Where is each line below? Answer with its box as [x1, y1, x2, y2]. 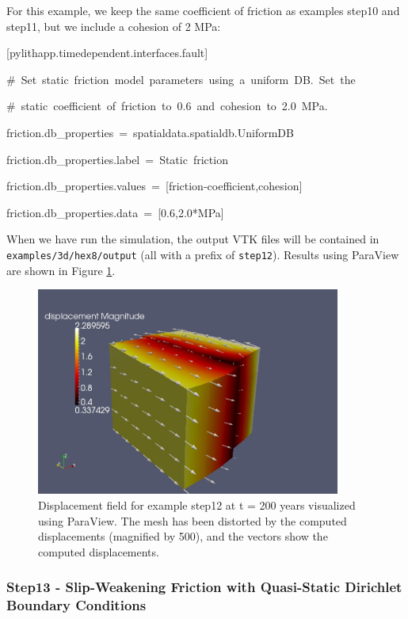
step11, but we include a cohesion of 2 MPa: [6, 17, 221, 34]
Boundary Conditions [6, 595, 147, 615]
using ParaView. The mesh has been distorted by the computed [38, 512, 347, 529]
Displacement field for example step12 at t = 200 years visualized [38, 497, 356, 514]
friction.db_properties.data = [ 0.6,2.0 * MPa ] [6, 204, 224, 220]
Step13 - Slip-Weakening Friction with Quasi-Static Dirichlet [6, 577, 402, 597]
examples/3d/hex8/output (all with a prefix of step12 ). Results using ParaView [6, 246, 399, 262]
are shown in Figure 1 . [6, 262, 116, 278]
